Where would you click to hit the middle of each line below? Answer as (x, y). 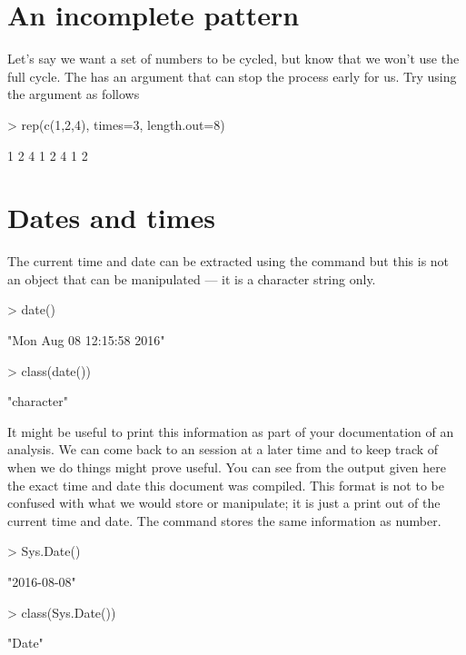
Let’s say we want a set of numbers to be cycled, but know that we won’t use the (233, 59)
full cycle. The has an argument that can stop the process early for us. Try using (232, 76)
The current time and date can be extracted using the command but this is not (228, 261)
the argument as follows (74, 94)
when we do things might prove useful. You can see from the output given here (227, 466)
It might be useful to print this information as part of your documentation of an (231, 431)
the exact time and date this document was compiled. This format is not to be (226, 485)
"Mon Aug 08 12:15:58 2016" (86, 340)
